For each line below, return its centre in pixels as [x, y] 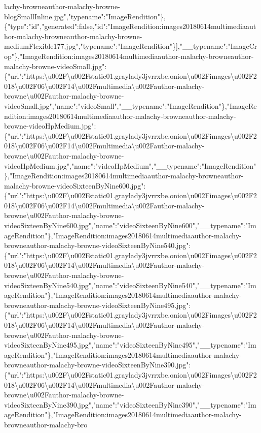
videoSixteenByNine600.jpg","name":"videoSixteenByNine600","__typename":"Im [130, 225]
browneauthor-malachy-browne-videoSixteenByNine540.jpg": [98, 245]
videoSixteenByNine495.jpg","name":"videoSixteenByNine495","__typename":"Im [130, 345]
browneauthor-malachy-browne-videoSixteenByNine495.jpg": [98, 305]
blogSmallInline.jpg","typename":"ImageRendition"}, [85, 16]
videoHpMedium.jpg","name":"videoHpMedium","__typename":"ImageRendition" [130, 165]
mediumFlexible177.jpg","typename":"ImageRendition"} [90, 46]
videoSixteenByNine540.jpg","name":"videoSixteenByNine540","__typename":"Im [130, 285]
